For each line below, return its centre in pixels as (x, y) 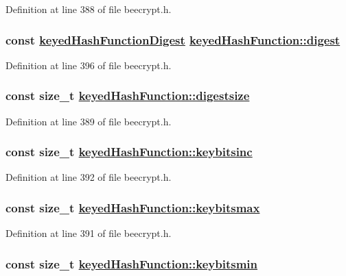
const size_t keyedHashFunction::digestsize (128, 96)
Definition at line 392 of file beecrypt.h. (89, 177)
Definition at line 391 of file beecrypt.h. (89, 233)
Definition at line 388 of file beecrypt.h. (89, 9)
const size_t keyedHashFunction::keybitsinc (129, 152)
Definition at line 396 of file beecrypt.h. (89, 65)
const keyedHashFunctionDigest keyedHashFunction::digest (173, 39)
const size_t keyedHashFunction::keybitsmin (131, 263)
